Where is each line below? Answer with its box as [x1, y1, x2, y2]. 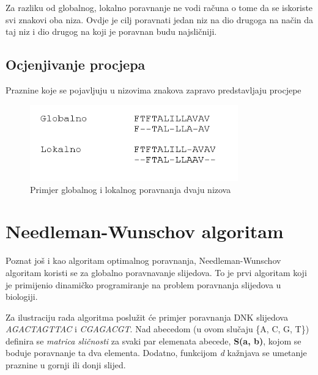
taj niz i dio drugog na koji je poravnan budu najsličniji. [6, 25, 217, 38]
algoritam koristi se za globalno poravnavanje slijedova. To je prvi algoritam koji [6, 266, 307, 279]
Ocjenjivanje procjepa [6, 55, 146, 74]
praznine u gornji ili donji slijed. [6, 359, 126, 371]
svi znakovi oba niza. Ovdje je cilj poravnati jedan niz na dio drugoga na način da [6, 13, 314, 26]
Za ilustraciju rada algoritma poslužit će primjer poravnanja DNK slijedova [6, 310, 288, 323]
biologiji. [6, 290, 38, 303]
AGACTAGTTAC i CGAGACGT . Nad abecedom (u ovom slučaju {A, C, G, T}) [6, 322, 309, 335]
